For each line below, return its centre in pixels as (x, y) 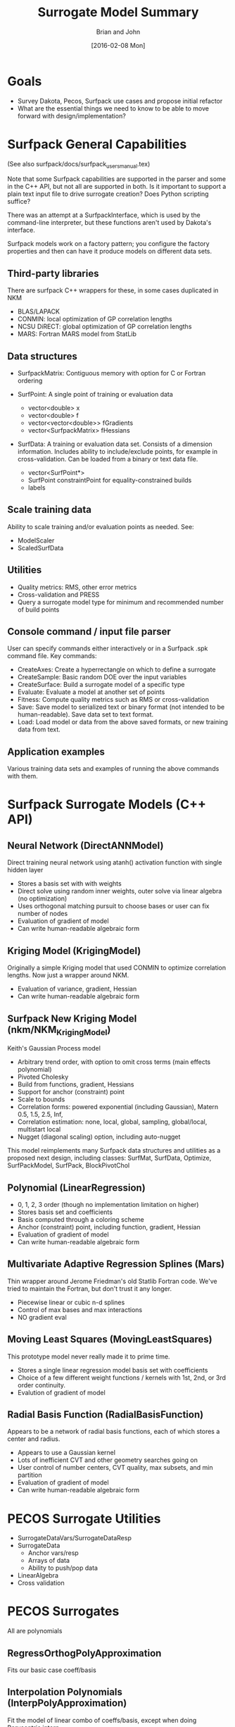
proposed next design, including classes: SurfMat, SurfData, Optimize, (109, 1158)
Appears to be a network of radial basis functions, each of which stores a (114, 1432)
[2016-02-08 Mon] (118, 45)
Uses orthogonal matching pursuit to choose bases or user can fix (113, 906)
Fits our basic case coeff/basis (52, 1670)
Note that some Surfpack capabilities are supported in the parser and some (117, 179)
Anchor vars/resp (53, 1553)
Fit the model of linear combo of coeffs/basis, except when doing (102, 1720)
